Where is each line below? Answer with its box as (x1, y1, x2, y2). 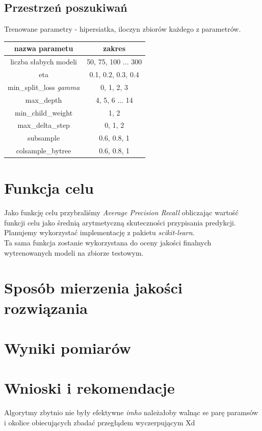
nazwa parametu (14, 43, 73, 54)
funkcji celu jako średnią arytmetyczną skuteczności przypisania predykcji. (4, 217, 236, 228)
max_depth (25, 94, 62, 105)
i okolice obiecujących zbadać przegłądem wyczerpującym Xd (4, 417, 195, 427)
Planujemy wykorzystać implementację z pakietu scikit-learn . (4, 227, 195, 238)
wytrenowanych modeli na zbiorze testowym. (4, 247, 144, 258)
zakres (103, 43, 126, 54)
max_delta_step (17, 120, 70, 130)
